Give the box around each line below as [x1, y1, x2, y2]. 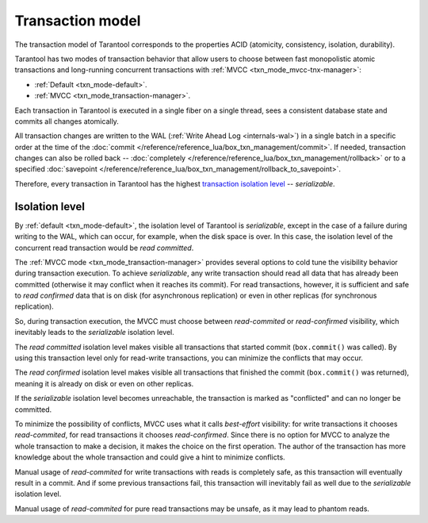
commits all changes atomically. [14, 116, 119, 126]
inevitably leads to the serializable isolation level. [14, 328, 174, 337]
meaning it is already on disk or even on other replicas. [14, 379, 194, 388]
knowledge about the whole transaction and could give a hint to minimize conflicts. [14, 452, 285, 462]
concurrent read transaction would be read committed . [14, 243, 194, 252]
